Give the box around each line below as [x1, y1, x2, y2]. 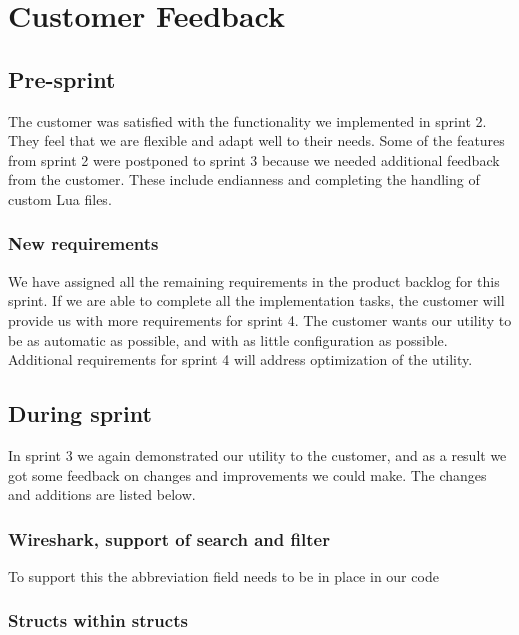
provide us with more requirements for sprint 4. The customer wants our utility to [8, 309, 512, 330]
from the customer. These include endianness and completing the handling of [8, 169, 480, 190]
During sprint [8, 398, 152, 429]
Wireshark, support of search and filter [8, 526, 330, 551]
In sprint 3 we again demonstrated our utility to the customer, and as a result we [8, 444, 507, 465]
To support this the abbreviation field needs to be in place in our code [8, 565, 439, 586]
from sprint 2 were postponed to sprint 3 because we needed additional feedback [8, 149, 500, 170]
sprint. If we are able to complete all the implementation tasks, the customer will [8, 290, 505, 311]
